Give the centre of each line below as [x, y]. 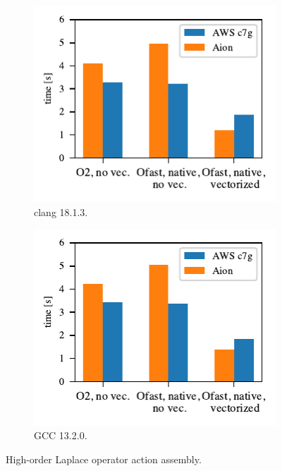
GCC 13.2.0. [61, 435]
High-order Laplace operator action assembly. [104, 459]
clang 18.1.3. [61, 211]
